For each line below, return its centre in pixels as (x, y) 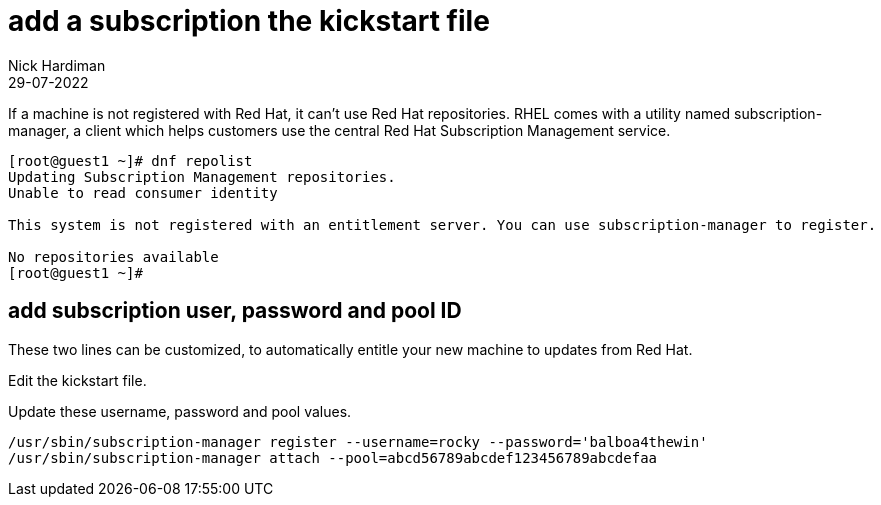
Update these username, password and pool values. (180, 411)
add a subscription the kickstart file (249, 21)
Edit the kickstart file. (77, 380)
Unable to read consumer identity (143, 192)
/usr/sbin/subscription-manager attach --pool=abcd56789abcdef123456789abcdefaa (333, 457)
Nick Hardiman (57, 65)
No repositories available (113, 256)
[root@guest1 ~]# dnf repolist (130, 160)
